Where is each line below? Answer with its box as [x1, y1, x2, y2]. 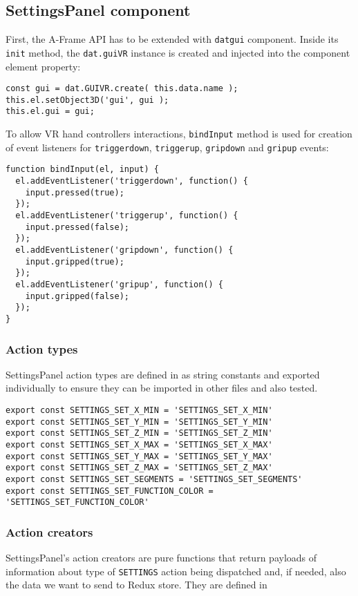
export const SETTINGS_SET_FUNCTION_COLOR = [6, 486, 214, 496]
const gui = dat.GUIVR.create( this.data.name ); [6, 84, 238, 94]
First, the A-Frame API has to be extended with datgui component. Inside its [6, 32, 339, 46]
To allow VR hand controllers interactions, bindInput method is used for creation [6, 126, 352, 141]
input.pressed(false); [25, 222, 129, 232]
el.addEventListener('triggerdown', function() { [15, 176, 248, 186]
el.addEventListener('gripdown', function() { [15, 244, 234, 255]
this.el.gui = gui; [6, 106, 95, 117]
